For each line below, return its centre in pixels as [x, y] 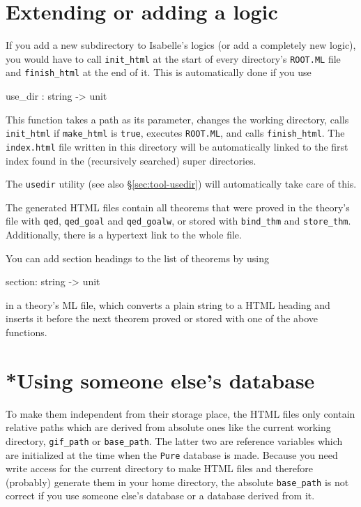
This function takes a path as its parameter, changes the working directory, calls [177, 119]
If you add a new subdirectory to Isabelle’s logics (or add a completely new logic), [181, 45]
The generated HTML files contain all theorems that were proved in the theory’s [178, 207]
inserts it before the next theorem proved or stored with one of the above [162, 318]
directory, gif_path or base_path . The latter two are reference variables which [174, 440]
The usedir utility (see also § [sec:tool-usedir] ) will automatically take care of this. [181, 184]
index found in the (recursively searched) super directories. [131, 160]
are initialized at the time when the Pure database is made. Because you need [172, 454]
